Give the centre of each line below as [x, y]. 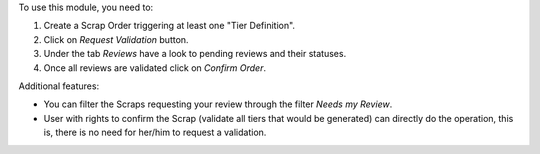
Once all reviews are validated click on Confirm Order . [155, 67]
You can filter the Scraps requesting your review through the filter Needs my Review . [218, 104]
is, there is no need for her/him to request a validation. [155, 132]
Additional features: [59, 86]
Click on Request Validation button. [116, 39]
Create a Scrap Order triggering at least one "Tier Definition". [169, 26]
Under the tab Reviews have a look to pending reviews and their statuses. [195, 54]
